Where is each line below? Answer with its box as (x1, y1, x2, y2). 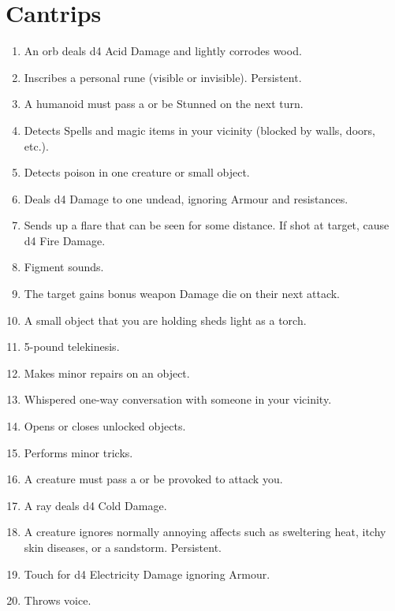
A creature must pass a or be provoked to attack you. (24, 471, 283, 487)
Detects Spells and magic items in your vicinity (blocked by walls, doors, (24, 121, 375, 138)
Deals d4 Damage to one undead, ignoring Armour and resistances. (24, 190, 348, 207)
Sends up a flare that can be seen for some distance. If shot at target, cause (24, 217, 389, 233)
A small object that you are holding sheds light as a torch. (24, 311, 307, 328)
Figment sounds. (24, 259, 104, 275)
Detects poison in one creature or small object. (24, 164, 250, 181)
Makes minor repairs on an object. (24, 364, 190, 381)
